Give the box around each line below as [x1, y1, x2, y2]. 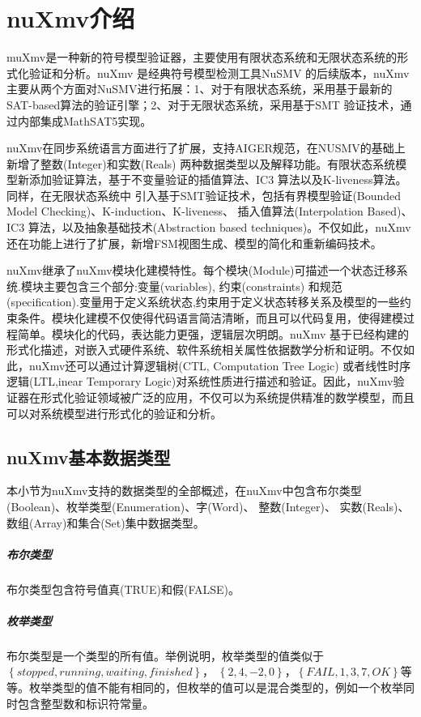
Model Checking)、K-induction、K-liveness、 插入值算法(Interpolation [6, 203, 364, 220]
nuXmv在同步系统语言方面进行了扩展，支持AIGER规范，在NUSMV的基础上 [6, 139, 406, 156]
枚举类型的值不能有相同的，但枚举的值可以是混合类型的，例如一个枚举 [28, 679, 403, 696]
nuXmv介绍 [6, 2, 135, 35]
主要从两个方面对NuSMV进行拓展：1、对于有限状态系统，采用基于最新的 [6, 80, 393, 97]
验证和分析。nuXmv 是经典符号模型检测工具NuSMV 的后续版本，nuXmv [28, 64, 410, 81]
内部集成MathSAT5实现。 [17, 112, 152, 129]
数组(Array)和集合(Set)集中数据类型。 [6, 514, 205, 531]
